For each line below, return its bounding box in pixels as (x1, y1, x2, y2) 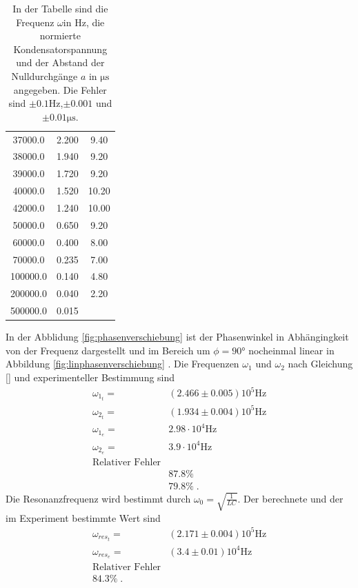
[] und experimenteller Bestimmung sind (6, 369, 175, 384)
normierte (39, 28, 81, 43)
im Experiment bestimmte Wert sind (6, 510, 161, 525)
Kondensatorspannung (13, 41, 108, 56)
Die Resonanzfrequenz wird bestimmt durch (6, 491, 191, 505)
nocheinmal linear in (248, 343, 335, 357)
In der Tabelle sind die (12, 1, 108, 15)
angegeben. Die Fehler (13, 82, 107, 97)
